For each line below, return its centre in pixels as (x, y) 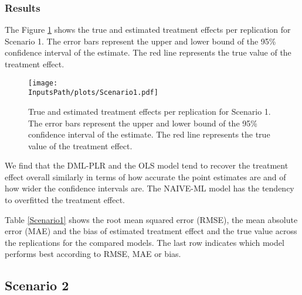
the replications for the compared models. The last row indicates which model (145, 242)
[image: (43, 83)
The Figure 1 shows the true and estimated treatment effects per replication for (148, 30)
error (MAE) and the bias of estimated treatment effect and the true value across (151, 231)
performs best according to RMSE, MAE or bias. (93, 254)
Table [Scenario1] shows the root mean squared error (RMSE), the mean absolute (151, 219)
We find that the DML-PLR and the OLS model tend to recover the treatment (147, 165)
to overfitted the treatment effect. (65, 200)
